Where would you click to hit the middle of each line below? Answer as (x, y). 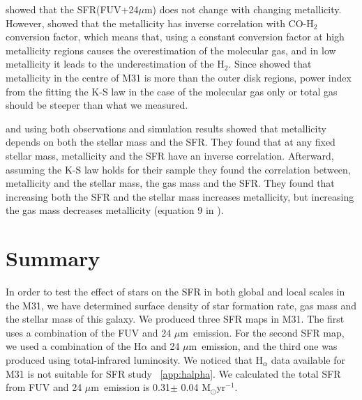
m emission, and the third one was (263, 346)
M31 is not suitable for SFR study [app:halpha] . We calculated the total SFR (173, 373)
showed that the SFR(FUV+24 (72, 9)
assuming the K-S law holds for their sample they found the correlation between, (178, 169)
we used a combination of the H (74, 346)
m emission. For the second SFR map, (262, 332)
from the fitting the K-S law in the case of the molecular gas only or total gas (172, 91)
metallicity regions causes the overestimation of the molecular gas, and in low (171, 50)
